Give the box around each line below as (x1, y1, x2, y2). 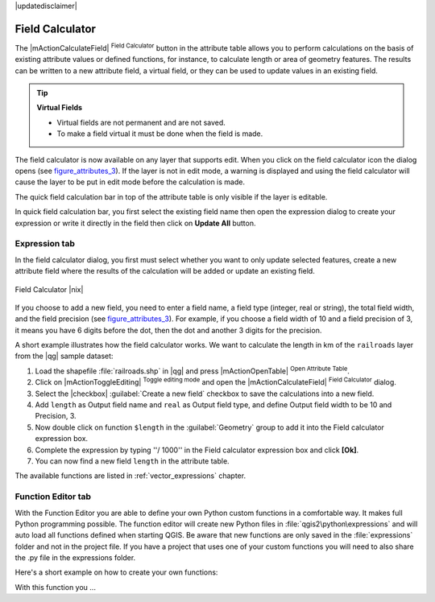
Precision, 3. (35, 411, 77, 421)
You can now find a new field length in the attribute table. (35, 456, 230, 466)
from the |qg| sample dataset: (14, 351, 114, 361)
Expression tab (14, 238, 76, 249)
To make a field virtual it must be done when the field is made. (56, 129, 263, 138)
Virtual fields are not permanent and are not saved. (56, 118, 226, 127)
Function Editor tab (14, 491, 92, 502)
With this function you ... (14, 582, 97, 592)
